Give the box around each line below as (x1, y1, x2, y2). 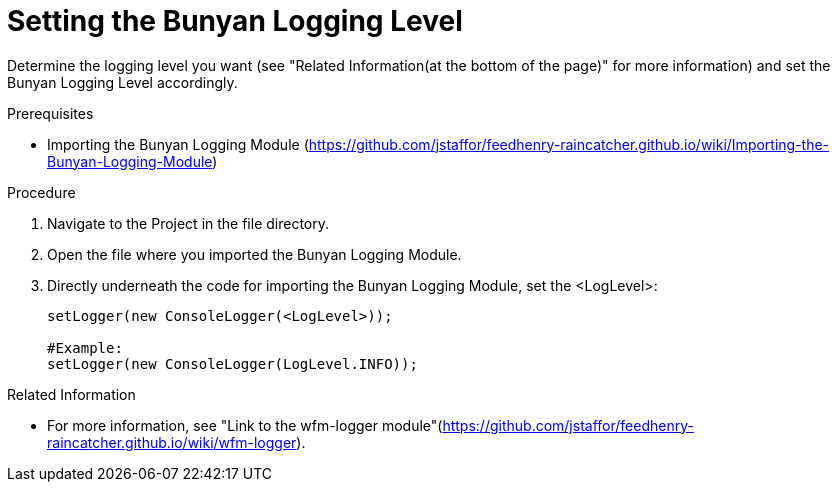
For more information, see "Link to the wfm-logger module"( (47, 416, 443, 434)
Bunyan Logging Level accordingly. (7, 73, 238, 91)
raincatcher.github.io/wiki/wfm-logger (47, 433, 297, 451)
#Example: (47, 339, 123, 356)
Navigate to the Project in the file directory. (47, 214, 330, 232)
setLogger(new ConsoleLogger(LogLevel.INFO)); (47, 355, 418, 372)
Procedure (7, 183, 76, 201)
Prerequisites (7, 104, 94, 122)
